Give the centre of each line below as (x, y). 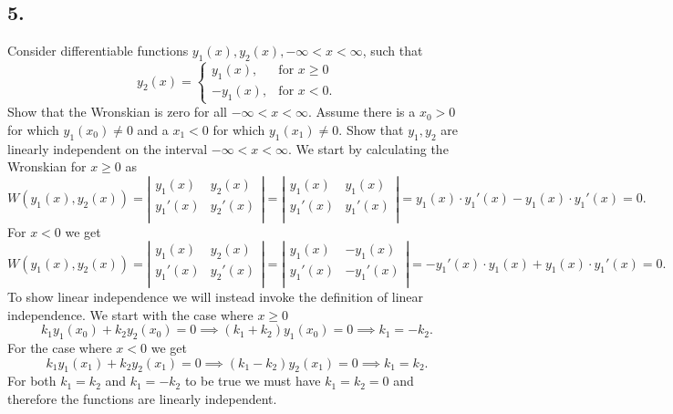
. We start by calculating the (368, 148)
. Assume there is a (362, 112)
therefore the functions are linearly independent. (142, 399)
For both (32, 381)
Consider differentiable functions (98, 51)
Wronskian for (47, 166)
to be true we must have (253, 381)
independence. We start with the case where (130, 314)
